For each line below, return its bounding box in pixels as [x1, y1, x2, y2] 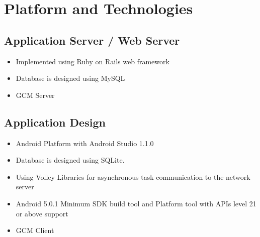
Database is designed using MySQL [16, 73, 125, 83]
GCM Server [16, 89, 55, 100]
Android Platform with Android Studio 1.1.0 [16, 138, 154, 148]
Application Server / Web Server [4, 32, 180, 48]
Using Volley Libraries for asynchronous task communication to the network [16, 171, 250, 182]
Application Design [4, 114, 106, 130]
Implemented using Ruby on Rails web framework [16, 56, 169, 66]
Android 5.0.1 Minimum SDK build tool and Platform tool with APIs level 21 [16, 198, 256, 208]
